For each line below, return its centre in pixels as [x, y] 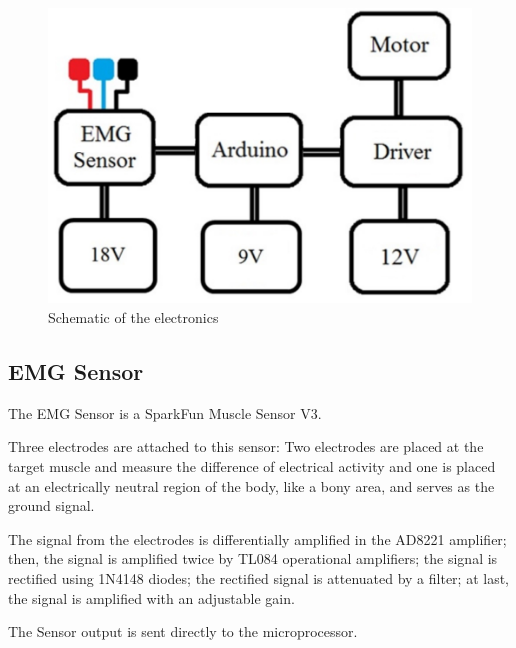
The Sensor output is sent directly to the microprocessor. [183, 631]
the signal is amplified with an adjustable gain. [151, 597]
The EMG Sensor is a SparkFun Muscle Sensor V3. [165, 412]
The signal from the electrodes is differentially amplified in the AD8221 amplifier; [257, 538]
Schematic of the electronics [133, 317]
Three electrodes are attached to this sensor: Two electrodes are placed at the [246, 446]
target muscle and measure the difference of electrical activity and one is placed [252, 465]
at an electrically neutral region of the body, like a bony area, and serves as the [251, 485]
